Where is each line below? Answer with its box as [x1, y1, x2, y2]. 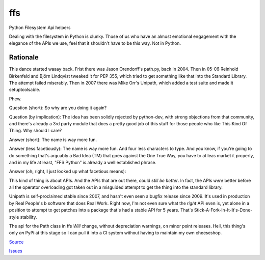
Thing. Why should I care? [9, 128, 62, 134]
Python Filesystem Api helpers [9, 25, 71, 30]
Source [9, 239, 24, 245]
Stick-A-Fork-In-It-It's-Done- [194, 207, 253, 213]
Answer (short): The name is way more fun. [9, 137, 97, 143]
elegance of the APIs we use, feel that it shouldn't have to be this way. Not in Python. [9, 40, 181, 46]
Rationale [9, 53, 39, 61]
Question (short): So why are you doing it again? [9, 105, 107, 111]
